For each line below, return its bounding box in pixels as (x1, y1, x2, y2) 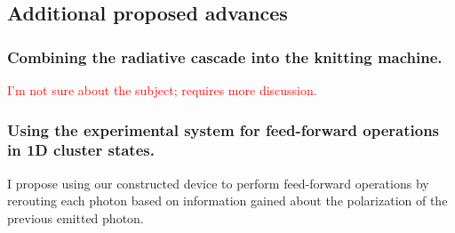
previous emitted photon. (7, 208, 144, 227)
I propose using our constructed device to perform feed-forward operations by (7, 173, 429, 192)
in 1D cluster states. (7, 139, 155, 161)
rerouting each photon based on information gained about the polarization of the (7, 191, 448, 210)
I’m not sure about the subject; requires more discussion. (7, 81, 317, 99)
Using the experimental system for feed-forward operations (7, 118, 440, 141)
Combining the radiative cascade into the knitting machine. (7, 45, 443, 68)
